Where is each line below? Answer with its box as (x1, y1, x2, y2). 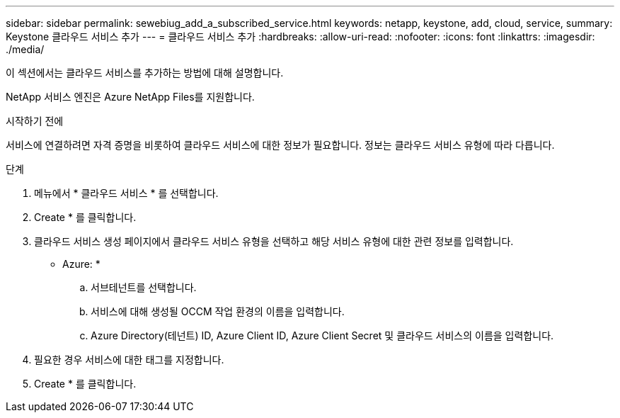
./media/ (6, 43, 45, 55)
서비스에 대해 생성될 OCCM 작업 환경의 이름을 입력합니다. (91, 305, 345, 317)
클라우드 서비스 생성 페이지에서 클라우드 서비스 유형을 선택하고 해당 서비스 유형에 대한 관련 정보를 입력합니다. (34, 235, 514, 247)
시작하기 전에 (6, 115, 64, 127)
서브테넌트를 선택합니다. (91, 281, 197, 293)
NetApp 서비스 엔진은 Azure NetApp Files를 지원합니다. (6, 91, 255, 103)
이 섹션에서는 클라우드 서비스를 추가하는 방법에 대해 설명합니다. (6, 67, 284, 79)
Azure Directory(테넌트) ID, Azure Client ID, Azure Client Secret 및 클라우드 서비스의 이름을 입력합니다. (91, 329, 554, 341)
